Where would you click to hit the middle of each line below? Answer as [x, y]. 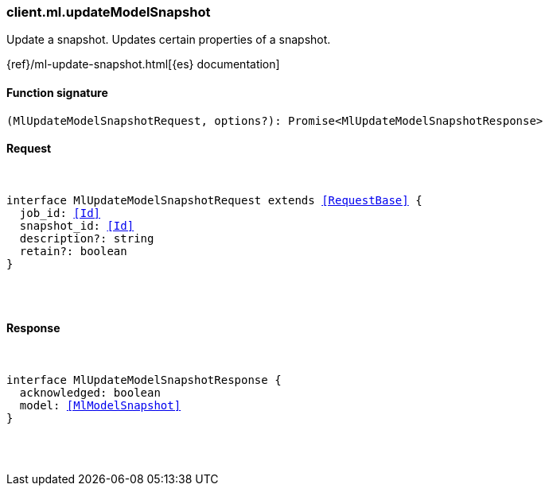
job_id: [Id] [60, 213]
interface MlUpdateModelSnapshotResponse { [144, 380]
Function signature [57, 92]
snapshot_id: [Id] [77, 225]
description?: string [87, 238]
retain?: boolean [73, 251]
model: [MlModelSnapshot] [100, 406]
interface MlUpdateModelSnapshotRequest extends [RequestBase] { [214, 200]
